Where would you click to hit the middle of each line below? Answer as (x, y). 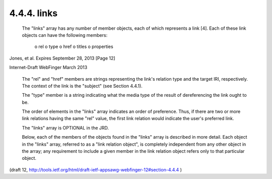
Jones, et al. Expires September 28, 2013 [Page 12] (62, 58)
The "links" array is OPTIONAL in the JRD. (65, 128)
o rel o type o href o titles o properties (74, 47)
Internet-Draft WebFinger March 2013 (48, 68)
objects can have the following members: (65, 35)
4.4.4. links (33, 13)
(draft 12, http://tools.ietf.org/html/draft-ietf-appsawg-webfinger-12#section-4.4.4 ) (96, 169)
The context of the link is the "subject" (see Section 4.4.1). (82, 86)
